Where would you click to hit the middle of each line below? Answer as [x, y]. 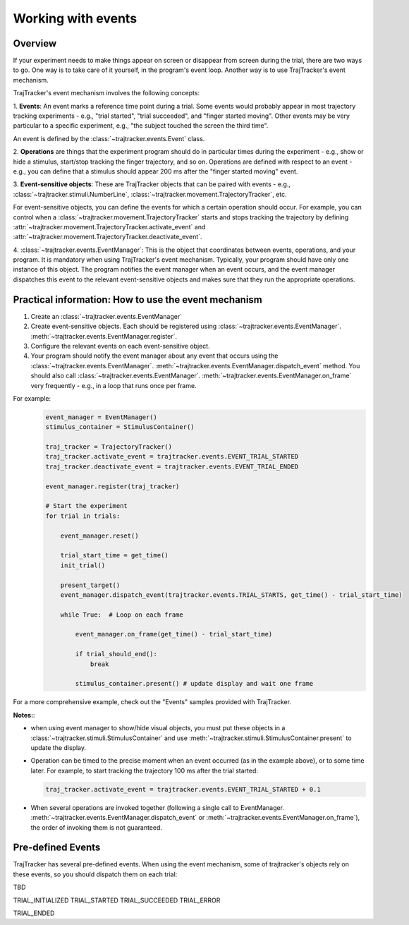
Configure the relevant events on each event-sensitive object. [121, 346]
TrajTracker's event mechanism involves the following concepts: [106, 93]
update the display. [59, 747]
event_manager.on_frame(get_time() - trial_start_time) [174, 634]
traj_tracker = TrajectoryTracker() [109, 447]
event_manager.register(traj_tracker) [112, 486]
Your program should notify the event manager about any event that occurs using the [154, 356]
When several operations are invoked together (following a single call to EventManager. [158, 807]
